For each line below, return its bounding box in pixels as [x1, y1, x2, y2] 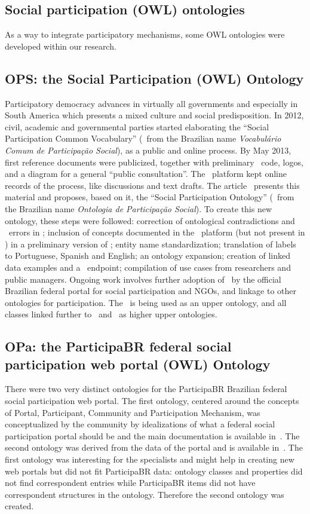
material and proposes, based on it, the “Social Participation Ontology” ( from [5, 191, 294, 203]
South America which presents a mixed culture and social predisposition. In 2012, [5, 109, 304, 121]
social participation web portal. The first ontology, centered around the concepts [5, 394, 299, 407]
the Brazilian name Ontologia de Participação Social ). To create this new [5, 202, 272, 215]
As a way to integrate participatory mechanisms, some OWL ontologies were [5, 28, 285, 41]
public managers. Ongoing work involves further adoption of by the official [5, 273, 281, 285]
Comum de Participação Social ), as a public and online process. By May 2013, [5, 143, 291, 156]
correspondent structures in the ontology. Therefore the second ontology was [5, 488, 284, 500]
